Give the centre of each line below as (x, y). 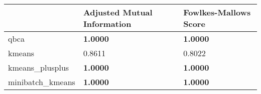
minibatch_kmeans (42, 82)
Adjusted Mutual (118, 12)
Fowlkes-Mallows (217, 12)
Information (107, 24)
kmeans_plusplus (39, 67)
